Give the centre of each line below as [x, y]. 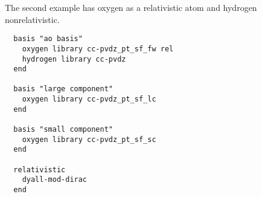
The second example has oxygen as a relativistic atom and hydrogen [131, 7]
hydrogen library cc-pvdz [74, 59]
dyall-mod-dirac [55, 180]
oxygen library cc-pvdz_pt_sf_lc [89, 99]
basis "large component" [63, 89]
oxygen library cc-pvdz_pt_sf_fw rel [98, 49]
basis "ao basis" [48, 39]
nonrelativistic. [32, 19]
